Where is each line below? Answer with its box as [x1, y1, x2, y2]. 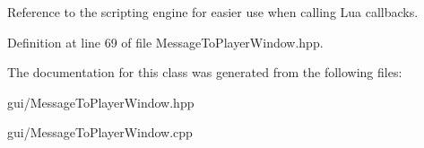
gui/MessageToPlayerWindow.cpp [7, 123, 193, 142]
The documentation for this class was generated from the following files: [7, 63, 402, 82]
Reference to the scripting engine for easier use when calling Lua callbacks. [7, 3, 419, 21]
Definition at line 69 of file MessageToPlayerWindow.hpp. [7, 32, 324, 51]
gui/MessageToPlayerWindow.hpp [7, 92, 195, 111]
